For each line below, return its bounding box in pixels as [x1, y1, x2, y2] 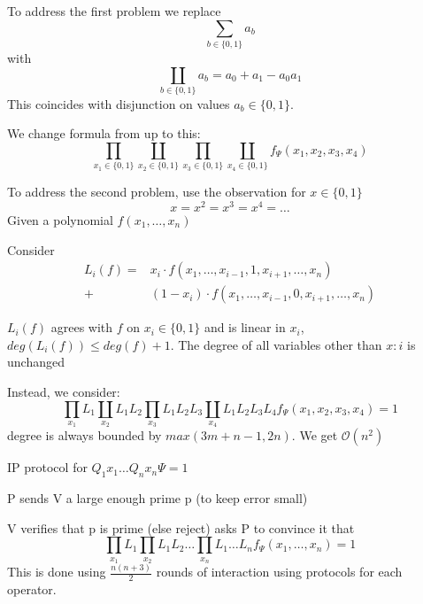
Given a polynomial [7, 211, 113, 229]
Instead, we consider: [7, 383, 120, 401]
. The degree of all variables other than [170, 335, 382, 353]
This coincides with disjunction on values [7, 94, 230, 112]
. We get [291, 426, 338, 445]
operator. [7, 580, 57, 599]
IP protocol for [7, 458, 88, 476]
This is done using [7, 562, 106, 581]
